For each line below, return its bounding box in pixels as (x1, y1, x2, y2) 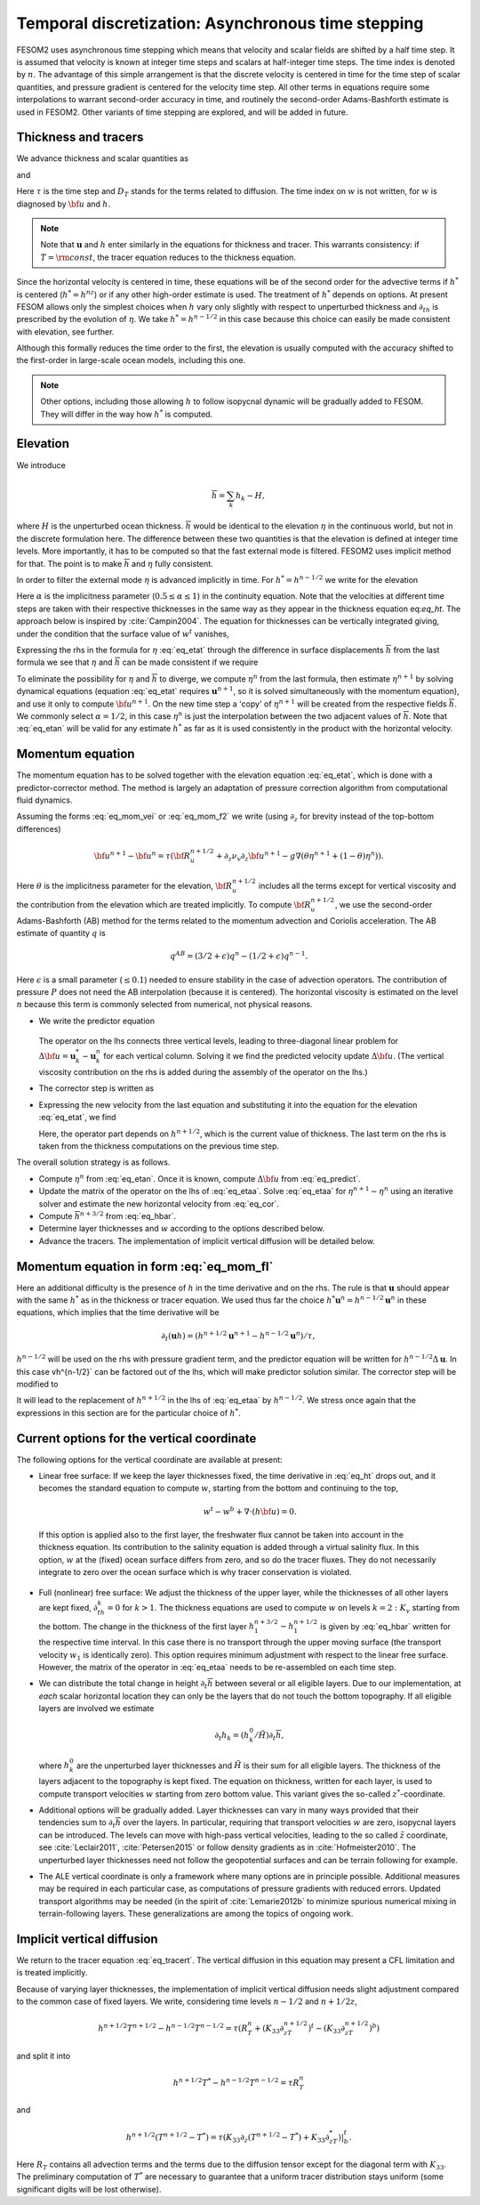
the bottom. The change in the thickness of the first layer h (38, 1620, 255, 1632)
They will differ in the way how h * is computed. (40, 408, 213, 419)
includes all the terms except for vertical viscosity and (258, 881, 457, 892)
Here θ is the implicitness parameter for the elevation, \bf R (16, 881, 233, 892)
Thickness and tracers (16, 130, 144, 145)
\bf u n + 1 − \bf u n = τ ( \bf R (93, 850, 191, 860)
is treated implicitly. (16, 1967, 88, 1978)
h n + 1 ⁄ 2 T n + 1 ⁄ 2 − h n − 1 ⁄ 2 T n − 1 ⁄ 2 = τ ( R (98, 2022, 248, 2033)
